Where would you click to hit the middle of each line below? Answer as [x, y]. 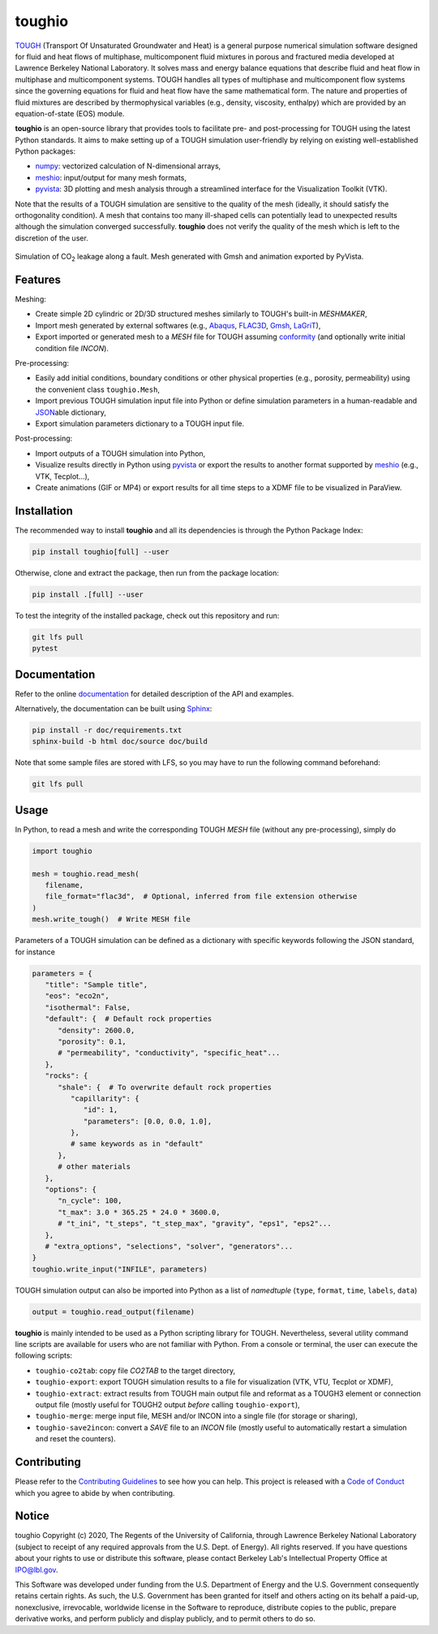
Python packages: [45, 151]
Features [38, 280]
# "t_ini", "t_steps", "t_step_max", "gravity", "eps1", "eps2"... [195, 1224]
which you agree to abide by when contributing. [95, 1493]
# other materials [94, 1167]
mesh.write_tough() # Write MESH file [111, 919]
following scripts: [44, 1356]
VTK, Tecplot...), [62, 476]
